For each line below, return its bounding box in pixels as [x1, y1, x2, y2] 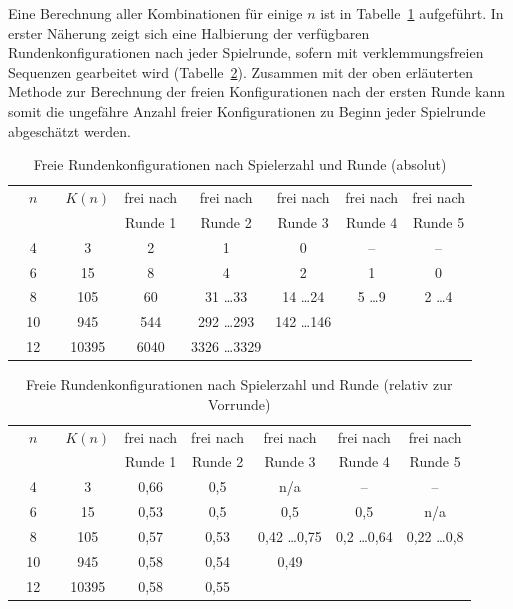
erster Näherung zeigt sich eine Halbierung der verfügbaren [8, 22, 370, 43]
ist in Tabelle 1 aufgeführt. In [320, 3, 504, 23]
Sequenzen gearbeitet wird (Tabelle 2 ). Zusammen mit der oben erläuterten [8, 61, 473, 82]
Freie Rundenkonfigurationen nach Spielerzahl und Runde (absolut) [33, 154, 447, 175]
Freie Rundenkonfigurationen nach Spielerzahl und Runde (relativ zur [26, 374, 453, 395]
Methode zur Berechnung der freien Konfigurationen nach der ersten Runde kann [8, 81, 505, 102]
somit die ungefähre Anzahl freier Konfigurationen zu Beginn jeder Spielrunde [8, 100, 486, 121]
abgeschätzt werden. [8, 120, 131, 141]
